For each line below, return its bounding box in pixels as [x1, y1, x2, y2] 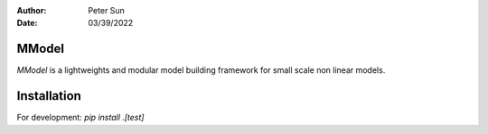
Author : [16, 5, 47, 15]
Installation [16, 88, 81, 103]
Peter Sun [88, 5, 126, 15]
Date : [16, 18, 38, 29]
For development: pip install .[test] [16, 112, 145, 123]
